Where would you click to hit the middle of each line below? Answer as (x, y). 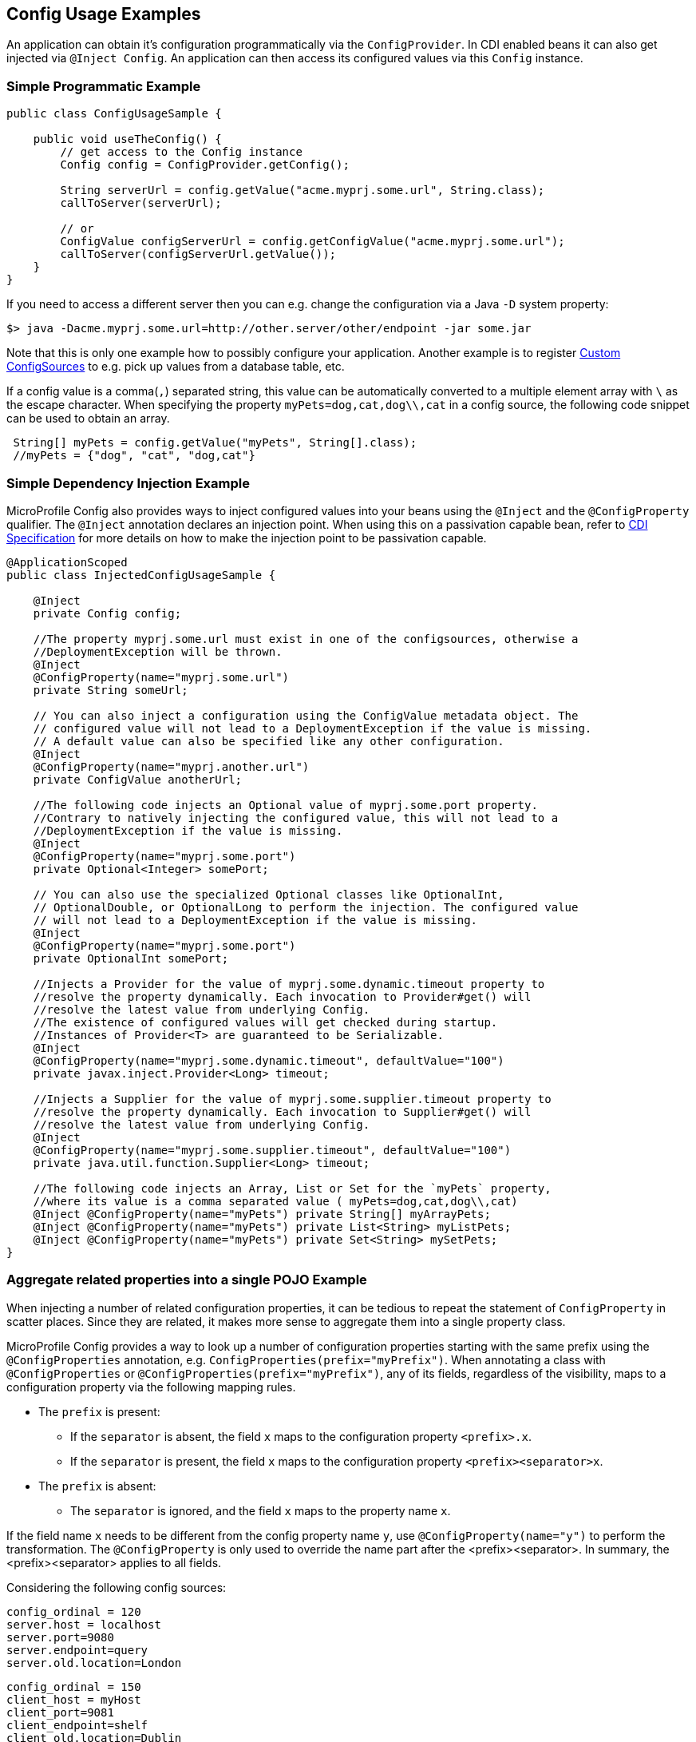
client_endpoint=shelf (77, 1725)
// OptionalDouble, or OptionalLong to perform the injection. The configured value (306, 907)
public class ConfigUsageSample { (114, 114)
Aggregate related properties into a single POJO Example (187, 1280)
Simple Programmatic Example (104, 86)
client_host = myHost (74, 1699)
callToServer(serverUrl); (141, 203)
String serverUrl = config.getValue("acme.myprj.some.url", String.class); (303, 190)
